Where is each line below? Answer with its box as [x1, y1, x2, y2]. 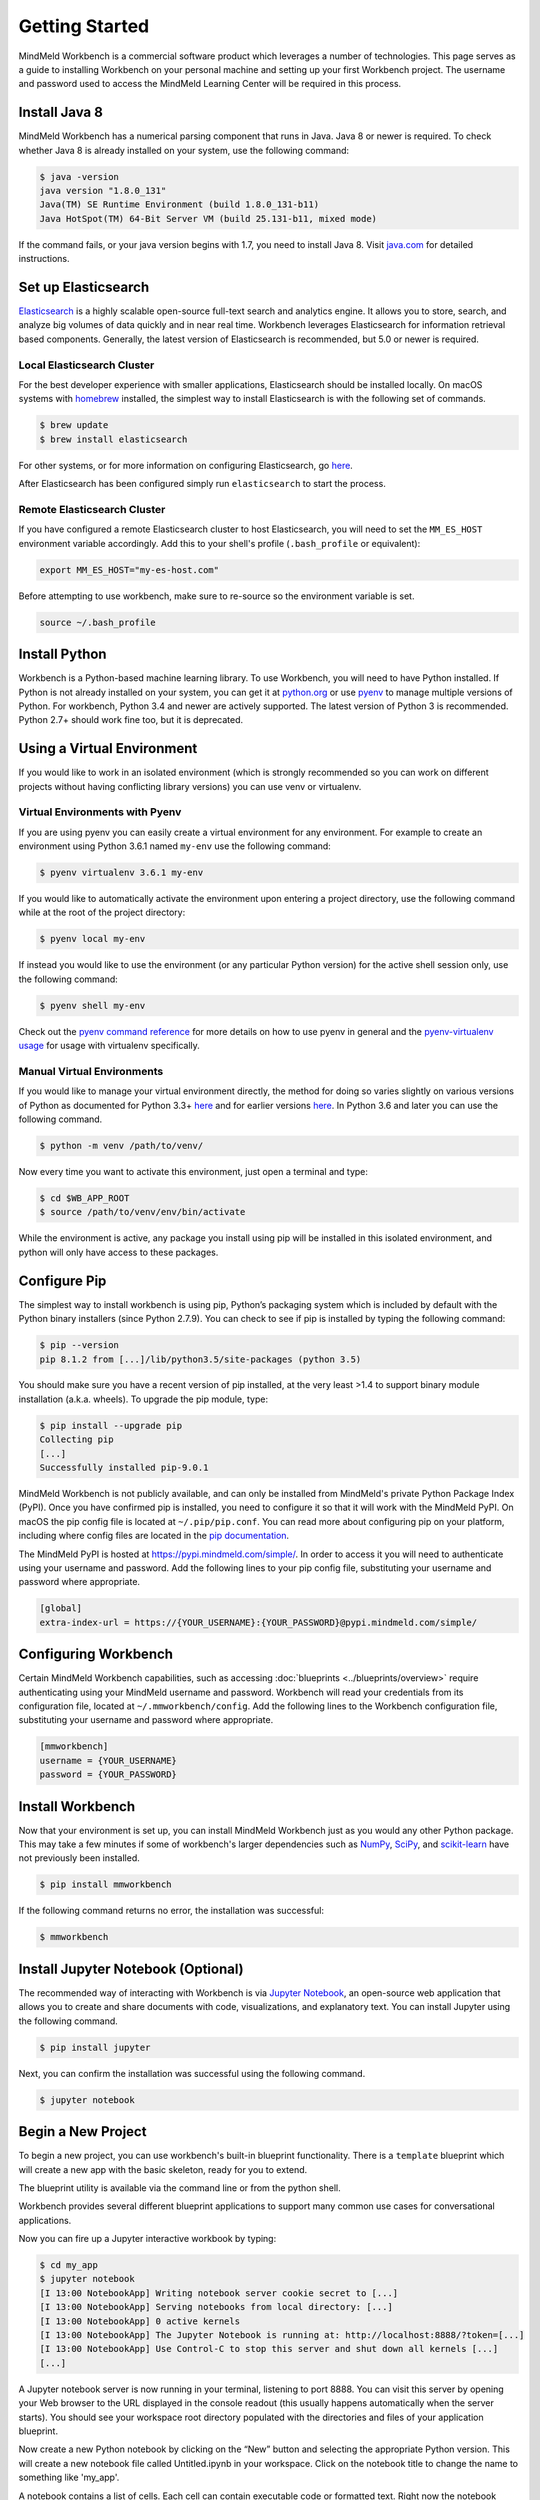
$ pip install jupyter [39, 2041, 151, 2053]
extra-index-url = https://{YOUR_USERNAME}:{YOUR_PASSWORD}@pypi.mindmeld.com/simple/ [39, 1616, 478, 1628]
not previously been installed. [18, 1852, 140, 1864]
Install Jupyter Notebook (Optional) [18, 1960, 244, 1977]
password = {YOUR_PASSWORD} [39, 1769, 177, 1780]
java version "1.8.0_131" [39, 185, 167, 196]
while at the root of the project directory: [18, 906, 186, 919]
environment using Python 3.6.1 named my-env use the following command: [18, 840, 332, 852]
